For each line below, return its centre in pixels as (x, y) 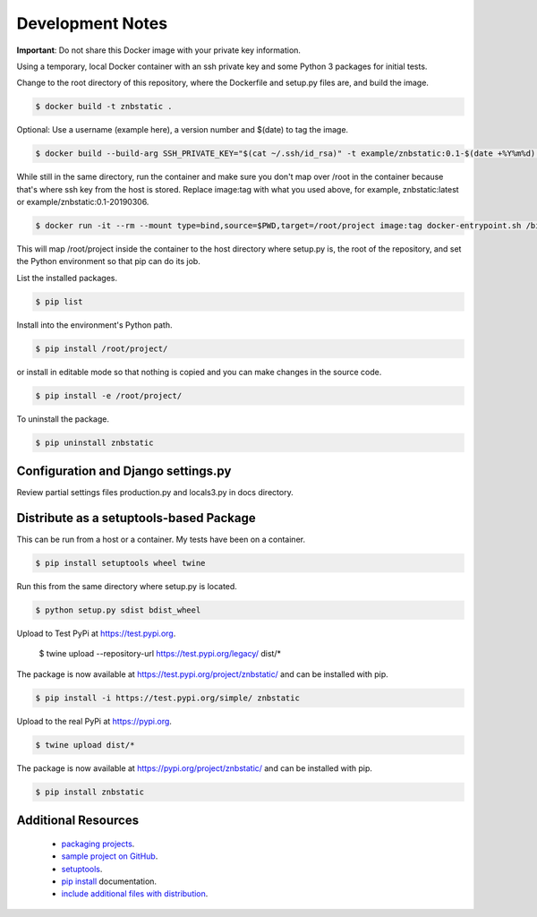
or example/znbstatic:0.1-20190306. (83, 202)
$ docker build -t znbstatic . (104, 107)
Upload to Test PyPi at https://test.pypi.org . (96, 634)
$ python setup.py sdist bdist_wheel (118, 610)
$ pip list (59, 301)
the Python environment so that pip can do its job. (108, 261)
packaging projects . (98, 844)
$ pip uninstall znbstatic (94, 442)
